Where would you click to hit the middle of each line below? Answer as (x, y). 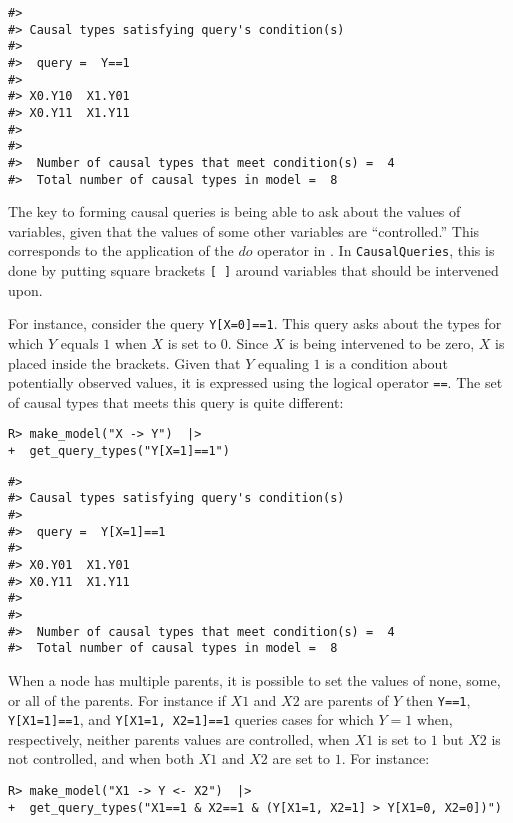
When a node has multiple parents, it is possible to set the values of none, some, (254, 679)
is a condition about (386, 362)
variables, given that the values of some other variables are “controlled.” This (244, 230)
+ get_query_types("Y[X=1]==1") (119, 451)
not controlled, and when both (101, 758)
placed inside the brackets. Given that (124, 362)
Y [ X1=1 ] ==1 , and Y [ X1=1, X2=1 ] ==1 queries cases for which (191, 719)
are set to (301, 758)
